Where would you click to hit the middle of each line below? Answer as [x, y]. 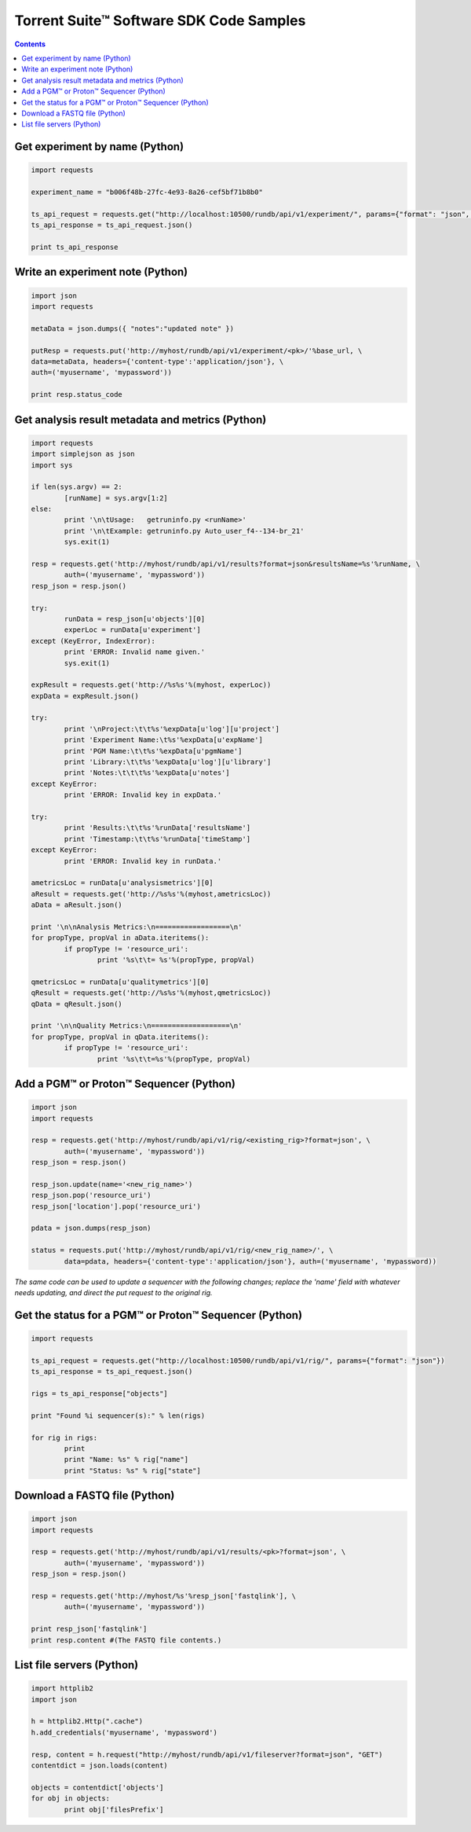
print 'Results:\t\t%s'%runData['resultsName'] [157, 828]
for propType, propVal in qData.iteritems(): [120, 1037]
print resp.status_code [77, 395]
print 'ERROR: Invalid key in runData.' [143, 861]
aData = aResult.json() [77, 905]
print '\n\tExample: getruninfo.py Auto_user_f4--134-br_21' [184, 531]
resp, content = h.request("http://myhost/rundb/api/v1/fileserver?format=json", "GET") [207, 1754]
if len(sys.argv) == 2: [77, 487]
